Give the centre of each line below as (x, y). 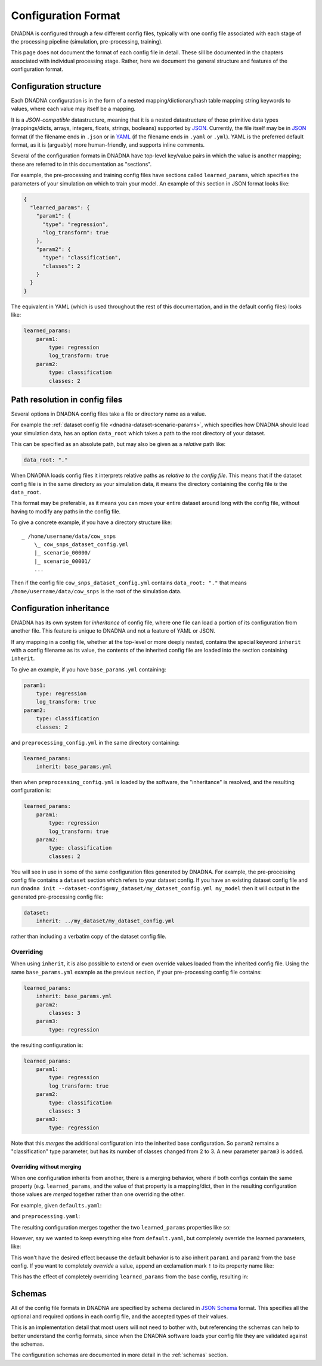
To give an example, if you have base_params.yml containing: (89, 669)
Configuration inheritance (60, 608)
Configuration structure (56, 86)
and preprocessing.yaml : (46, 1216)
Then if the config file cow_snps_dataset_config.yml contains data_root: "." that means (129, 583)
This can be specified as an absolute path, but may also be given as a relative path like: (118, 444)
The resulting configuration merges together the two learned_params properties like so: (121, 1227)
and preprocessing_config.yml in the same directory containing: (95, 742)
